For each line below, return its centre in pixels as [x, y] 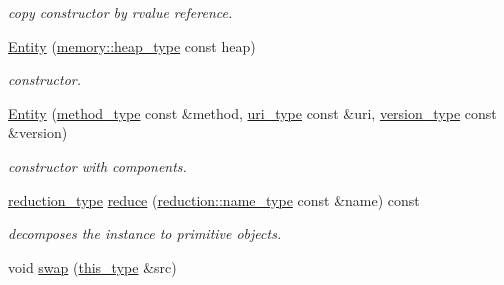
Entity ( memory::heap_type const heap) [132, 45]
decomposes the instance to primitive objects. [145, 233]
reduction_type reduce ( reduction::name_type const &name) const [214, 199]
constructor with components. [97, 165]
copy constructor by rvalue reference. [120, 12]
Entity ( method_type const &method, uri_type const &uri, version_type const [252, 112]
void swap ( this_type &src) [92, 266]
